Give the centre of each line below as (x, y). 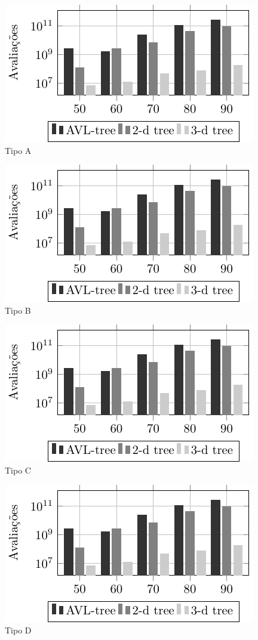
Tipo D (18, 630)
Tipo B (18, 310)
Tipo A (18, 150)
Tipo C (18, 470)
